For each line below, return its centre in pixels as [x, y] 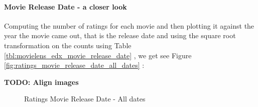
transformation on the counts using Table [68, 45]
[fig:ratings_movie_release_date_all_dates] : [74, 65]
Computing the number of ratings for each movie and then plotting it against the [129, 25]
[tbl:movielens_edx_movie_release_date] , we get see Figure [98, 55]
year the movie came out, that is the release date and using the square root [120, 35]
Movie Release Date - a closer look [66, 6]
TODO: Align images [41, 82]
